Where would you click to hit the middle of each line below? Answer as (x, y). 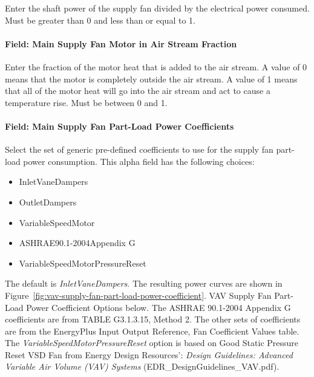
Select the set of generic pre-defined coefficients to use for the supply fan (139, 149)
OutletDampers (48, 202)
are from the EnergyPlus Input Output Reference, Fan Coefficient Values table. (152, 331)
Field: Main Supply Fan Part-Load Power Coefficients (119, 126)
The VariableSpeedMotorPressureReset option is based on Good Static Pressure (152, 343)
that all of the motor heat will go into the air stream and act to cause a (138, 91)
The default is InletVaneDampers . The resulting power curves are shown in (144, 283)
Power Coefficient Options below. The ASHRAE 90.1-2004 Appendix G (159, 307)
